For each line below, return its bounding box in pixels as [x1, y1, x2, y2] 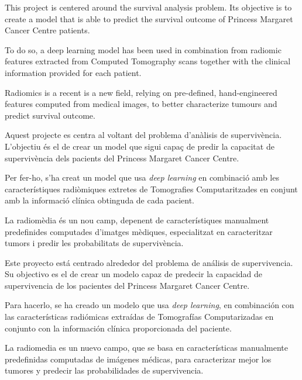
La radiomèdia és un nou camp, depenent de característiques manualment [5, 213, 269, 226]
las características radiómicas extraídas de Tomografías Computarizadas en [5, 310, 274, 323]
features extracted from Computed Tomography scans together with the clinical [5, 55, 291, 67]
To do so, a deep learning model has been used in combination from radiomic [5, 43, 282, 56]
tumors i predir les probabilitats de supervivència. [5, 237, 184, 249]
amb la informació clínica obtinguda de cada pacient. [5, 194, 195, 206]
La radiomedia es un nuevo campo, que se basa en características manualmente [5, 341, 289, 354]
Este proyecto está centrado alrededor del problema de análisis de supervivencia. [5, 256, 293, 268]
